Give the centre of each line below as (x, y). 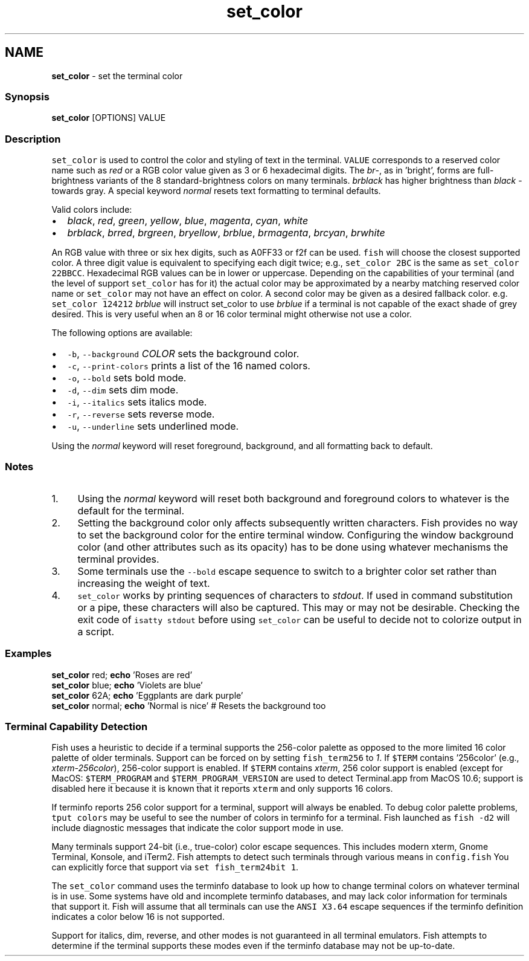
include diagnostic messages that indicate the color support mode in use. (197, 828)
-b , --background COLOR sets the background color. (183, 354)
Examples (28, 654)
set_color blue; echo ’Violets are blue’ (127, 685)
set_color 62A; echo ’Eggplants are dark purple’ (147, 695)
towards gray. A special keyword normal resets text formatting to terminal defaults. (216, 191)
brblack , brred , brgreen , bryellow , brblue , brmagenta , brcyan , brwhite (226, 233)
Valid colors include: (92, 210)
